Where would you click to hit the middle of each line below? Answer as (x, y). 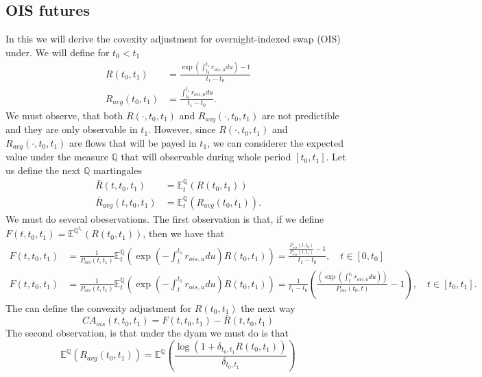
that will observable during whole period (206, 157)
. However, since (182, 129)
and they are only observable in (72, 129)
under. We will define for (58, 52)
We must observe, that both (64, 115)
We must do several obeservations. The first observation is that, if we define (165, 218)
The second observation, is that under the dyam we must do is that (147, 333)
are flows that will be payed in (133, 142)
